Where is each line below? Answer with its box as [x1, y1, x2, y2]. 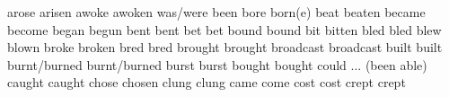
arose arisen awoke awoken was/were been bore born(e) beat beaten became [7, 3, 426, 21]
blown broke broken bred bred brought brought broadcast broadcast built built [7, 38, 443, 57]
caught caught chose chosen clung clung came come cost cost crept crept [7, 73, 406, 92]
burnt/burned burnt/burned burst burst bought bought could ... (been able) [7, 55, 427, 74]
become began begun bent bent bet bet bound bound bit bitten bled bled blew [7, 20, 442, 39]
